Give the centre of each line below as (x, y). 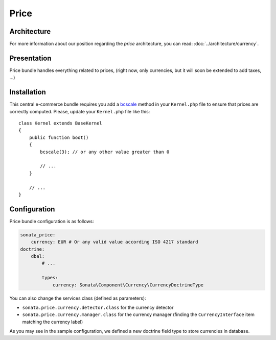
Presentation (30, 58)
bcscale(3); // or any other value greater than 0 (105, 152)
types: (50, 278)
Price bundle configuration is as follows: (52, 221)
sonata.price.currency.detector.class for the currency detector (98, 307)
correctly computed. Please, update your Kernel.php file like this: (80, 111)
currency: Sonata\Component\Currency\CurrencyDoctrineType (128, 285)
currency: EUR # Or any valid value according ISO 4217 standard (114, 242)
